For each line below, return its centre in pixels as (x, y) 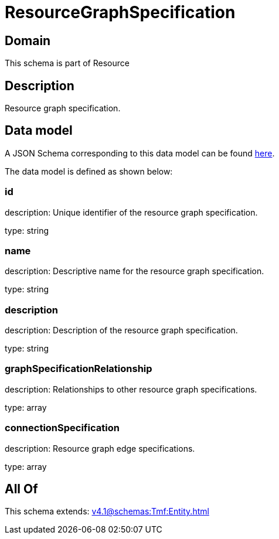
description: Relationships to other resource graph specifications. (131, 389)
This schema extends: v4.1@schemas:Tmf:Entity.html (107, 511)
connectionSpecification (62, 428)
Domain (28, 40)
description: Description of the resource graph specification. (121, 330)
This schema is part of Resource (67, 63)
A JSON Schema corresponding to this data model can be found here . (140, 153)
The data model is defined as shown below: (89, 171)
